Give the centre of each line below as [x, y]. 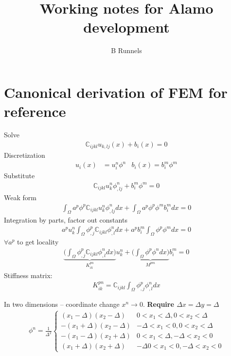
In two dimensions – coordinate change [62, 304]
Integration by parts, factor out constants [66, 219]
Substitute [19, 176]
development [126, 27]
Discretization [25, 155]
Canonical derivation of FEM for [116, 92]
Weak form [20, 197]
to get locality [38, 242]
